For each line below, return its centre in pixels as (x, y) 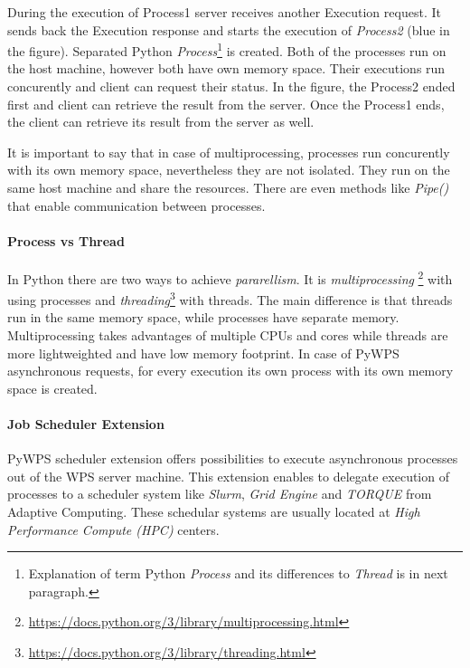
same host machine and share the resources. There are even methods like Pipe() (228, 187)
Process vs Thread (66, 240)
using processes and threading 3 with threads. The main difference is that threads (230, 298)
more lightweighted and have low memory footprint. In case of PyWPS (203, 353)
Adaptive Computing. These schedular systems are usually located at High (214, 512)
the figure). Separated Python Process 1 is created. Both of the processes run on (227, 49)
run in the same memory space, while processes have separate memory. (203, 317)
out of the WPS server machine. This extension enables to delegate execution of (228, 476)
